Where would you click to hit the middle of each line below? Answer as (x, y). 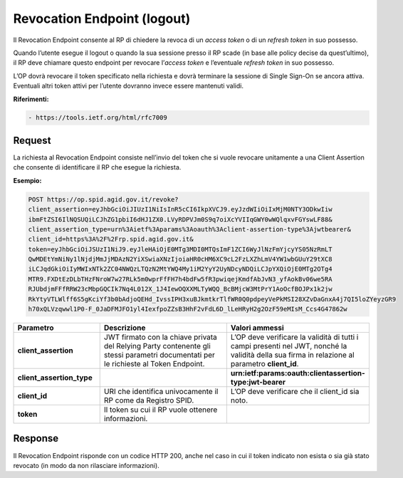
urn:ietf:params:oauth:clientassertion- (298, 373)
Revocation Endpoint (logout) (102, 19)
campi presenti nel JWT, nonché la (289, 346)
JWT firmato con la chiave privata (160, 337)
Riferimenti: (31, 99)
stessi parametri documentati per (159, 355)
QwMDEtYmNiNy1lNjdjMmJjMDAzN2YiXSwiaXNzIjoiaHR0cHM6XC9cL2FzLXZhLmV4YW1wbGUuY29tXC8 (180, 259)
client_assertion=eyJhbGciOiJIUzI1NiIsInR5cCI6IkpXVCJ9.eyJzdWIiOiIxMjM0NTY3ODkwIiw (180, 209)
